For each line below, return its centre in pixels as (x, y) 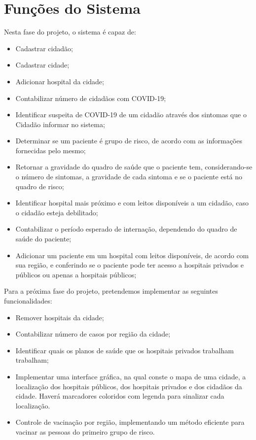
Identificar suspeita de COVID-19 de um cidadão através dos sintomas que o (131, 115)
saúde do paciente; (43, 239)
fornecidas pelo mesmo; (51, 150)
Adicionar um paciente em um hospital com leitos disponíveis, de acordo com (132, 255)
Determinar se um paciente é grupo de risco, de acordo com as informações (129, 141)
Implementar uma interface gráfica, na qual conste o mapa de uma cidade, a (131, 376)
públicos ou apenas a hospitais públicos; (76, 274)
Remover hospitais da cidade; (60, 317)
